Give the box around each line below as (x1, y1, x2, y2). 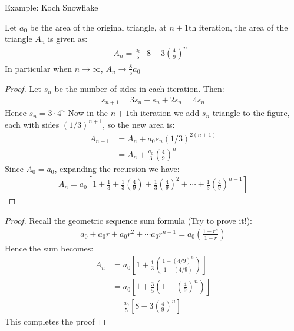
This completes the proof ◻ (5, 315, 106, 327)
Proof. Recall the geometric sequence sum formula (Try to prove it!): (5, 214, 253, 227)
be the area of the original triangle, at (29, 21, 167, 33)
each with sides (5, 118, 60, 130)
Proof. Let (5, 82, 41, 95)
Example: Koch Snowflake (5, 1, 98, 13)
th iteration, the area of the (188, 21, 288, 33)
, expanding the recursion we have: (54, 162, 180, 174)
